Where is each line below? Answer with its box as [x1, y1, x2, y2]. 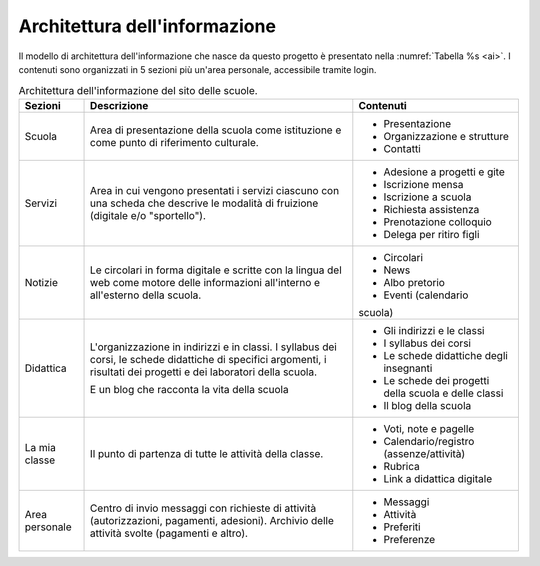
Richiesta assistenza [383, 202, 480, 216]
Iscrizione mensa [383, 177, 464, 191]
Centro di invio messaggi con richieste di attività [90, 501, 317, 515]
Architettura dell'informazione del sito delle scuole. [18, 83, 259, 97]
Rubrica [383, 459, 420, 473]
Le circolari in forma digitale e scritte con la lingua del [90, 263, 342, 277]
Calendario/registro [383, 434, 475, 448]
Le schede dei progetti [383, 373, 490, 387]
